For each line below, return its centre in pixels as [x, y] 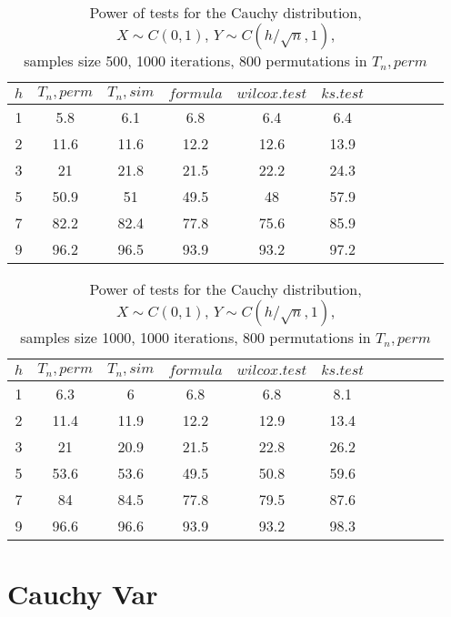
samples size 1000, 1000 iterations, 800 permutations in [195, 337]
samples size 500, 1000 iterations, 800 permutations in [195, 61]
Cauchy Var [83, 594]
